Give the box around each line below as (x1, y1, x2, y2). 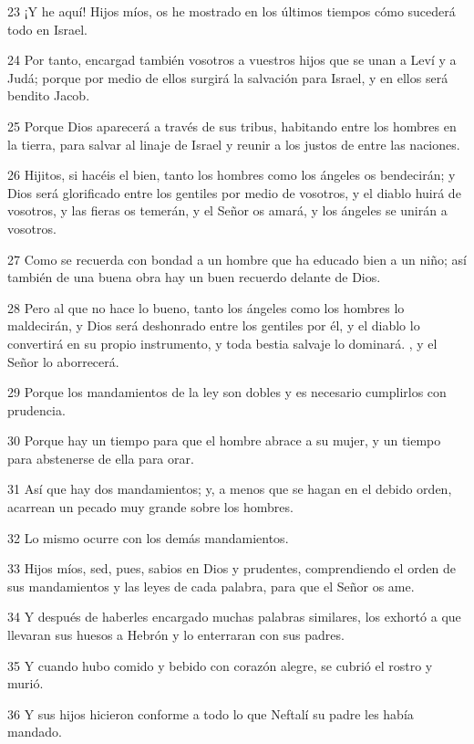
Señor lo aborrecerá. (7, 351, 119, 371)
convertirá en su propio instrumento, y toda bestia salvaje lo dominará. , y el (7, 333, 438, 352)
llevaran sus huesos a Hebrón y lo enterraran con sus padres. (7, 625, 345, 644)
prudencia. (7, 400, 66, 419)
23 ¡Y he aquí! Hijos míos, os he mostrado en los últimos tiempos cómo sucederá (7, 2, 456, 20)
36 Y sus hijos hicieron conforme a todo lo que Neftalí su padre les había (7, 704, 414, 723)
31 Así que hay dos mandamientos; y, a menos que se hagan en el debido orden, (7, 479, 452, 498)
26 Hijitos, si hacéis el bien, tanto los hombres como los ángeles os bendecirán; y (7, 165, 456, 184)
